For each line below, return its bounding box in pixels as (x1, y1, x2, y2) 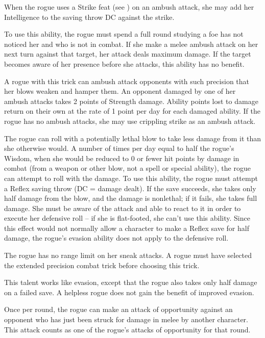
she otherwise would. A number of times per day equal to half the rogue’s (4, 143, 234, 153)
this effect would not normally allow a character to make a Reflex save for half (4, 222, 249, 233)
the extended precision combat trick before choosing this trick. (4, 259, 200, 270)
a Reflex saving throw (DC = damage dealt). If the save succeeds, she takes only (4, 183, 256, 193)
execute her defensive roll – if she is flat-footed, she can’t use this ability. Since (4, 213, 250, 223)
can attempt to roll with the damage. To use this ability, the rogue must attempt (4, 172, 258, 183)
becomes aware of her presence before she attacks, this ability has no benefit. (4, 58, 245, 69)
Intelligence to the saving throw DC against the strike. (4, 11, 175, 22)
